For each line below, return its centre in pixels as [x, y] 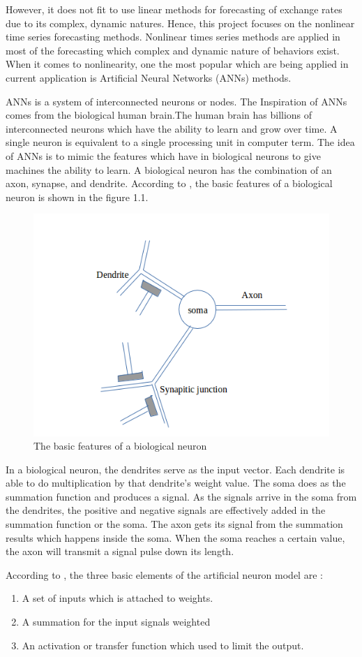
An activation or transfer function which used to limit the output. [163, 645]
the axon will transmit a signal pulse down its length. [120, 551]
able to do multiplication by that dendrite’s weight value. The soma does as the [176, 483]
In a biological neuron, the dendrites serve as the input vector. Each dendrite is [175, 469]
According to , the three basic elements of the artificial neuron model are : [164, 574]
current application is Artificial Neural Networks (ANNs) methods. [149, 77]
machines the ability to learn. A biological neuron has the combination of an [169, 169]
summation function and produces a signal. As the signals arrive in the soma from [181, 496]
